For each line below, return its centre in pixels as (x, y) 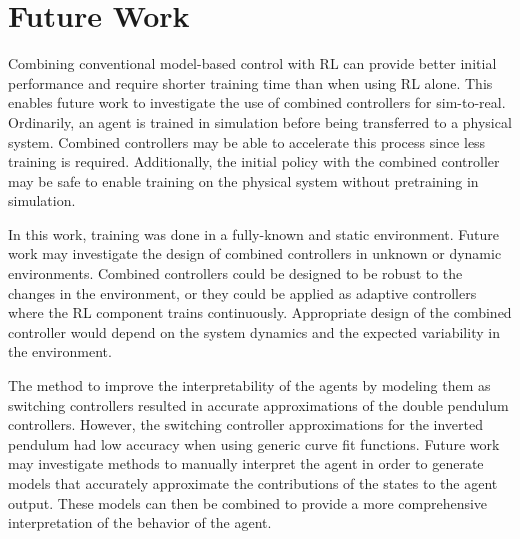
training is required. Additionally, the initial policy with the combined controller (254, 161)
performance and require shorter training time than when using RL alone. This (250, 82)
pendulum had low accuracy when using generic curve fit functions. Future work (254, 443)
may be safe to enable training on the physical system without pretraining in (243, 180)
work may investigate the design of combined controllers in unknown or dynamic (255, 253)
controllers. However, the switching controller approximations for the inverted (245, 424)
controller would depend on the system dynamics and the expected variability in (254, 331)
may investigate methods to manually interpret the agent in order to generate (246, 463)
